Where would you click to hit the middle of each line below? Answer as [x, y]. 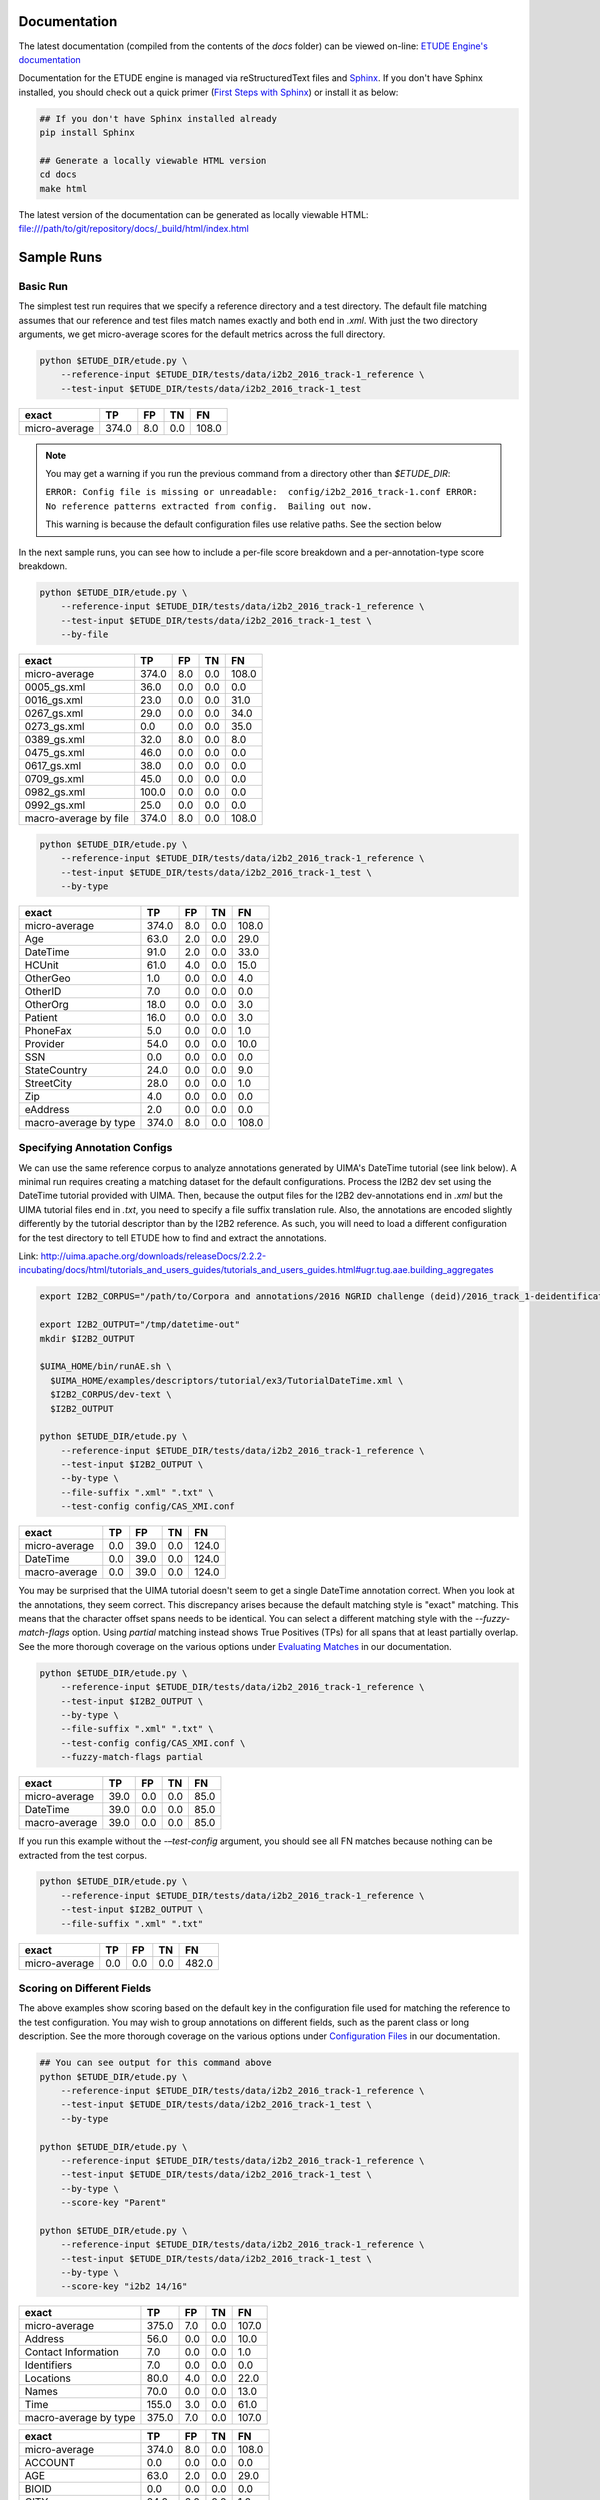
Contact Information [71, 2352]
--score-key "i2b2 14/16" [124, 2286]
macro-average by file [76, 818]
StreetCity [48, 1083]
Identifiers [48, 2365]
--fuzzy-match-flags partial [132, 1757]
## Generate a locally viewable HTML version [153, 160]
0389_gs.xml [54, 740]
